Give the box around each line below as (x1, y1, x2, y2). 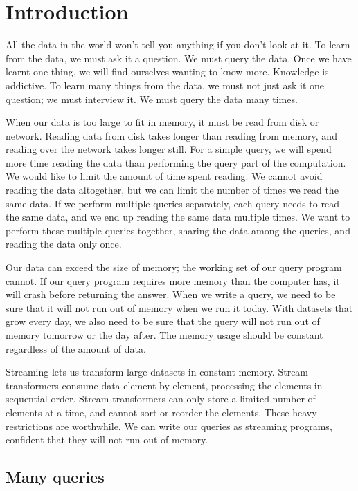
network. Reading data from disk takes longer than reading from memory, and (6, 128, 337, 142)
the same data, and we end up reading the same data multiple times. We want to (6, 210, 350, 224)
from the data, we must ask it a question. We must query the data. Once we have (6, 50, 352, 65)
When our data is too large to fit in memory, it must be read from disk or (6, 115, 319, 129)
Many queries (6, 466, 105, 488)
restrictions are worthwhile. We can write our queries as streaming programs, (6, 418, 332, 433)
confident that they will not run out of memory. (6, 432, 208, 447)
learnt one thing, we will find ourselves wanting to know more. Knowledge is (6, 64, 329, 79)
